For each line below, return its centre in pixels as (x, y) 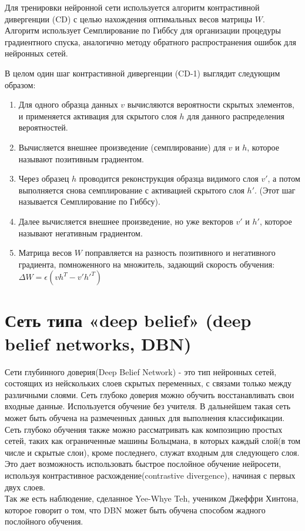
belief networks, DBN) (98, 343)
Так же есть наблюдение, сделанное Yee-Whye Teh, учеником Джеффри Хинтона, (152, 498)
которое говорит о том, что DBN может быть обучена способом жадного (135, 510)
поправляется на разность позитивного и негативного (180, 253)
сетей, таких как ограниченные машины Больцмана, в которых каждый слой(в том (153, 441)
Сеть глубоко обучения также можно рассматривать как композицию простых (144, 429)
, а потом (284, 178)
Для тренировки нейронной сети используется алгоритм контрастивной (132, 7)
